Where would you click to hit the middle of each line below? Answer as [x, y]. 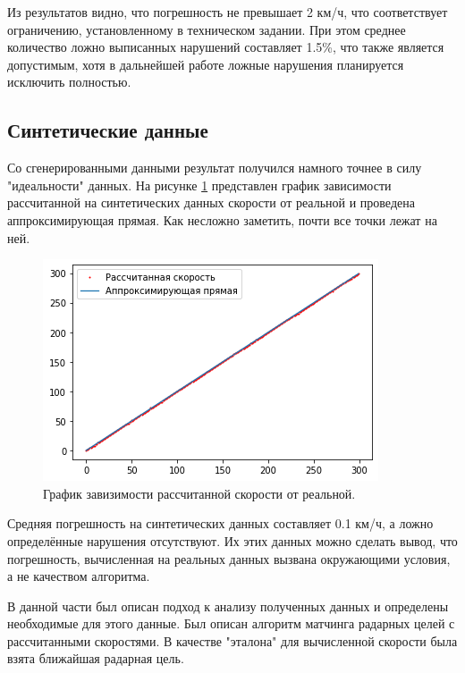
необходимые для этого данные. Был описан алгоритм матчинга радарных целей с [231, 623]
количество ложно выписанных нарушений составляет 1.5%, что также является [226, 47]
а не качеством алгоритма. [79, 576]
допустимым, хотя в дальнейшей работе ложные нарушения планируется [206, 64]
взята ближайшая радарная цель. [96, 658]
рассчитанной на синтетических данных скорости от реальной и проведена [211, 202]
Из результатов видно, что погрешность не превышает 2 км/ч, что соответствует [228, 12]
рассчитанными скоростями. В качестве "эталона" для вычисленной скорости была [232, 640]
